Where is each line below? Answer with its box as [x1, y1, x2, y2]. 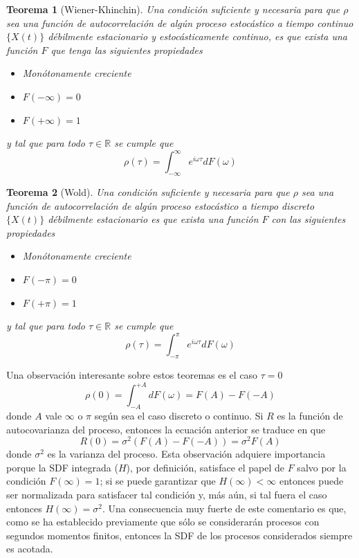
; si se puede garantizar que [100, 474, 216, 488]
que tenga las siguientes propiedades [50, 42, 203, 57]
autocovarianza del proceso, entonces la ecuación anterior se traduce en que [6, 422, 326, 436]
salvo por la [297, 460, 347, 474]
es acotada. [6, 541, 53, 556]
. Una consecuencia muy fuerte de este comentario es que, [102, 501, 347, 515]
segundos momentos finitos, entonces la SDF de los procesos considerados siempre [6, 528, 353, 542]
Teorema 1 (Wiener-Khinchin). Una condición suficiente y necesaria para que [6, 2, 340, 16]
